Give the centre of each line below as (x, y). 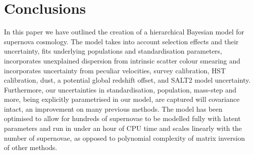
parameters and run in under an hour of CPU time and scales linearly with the (123, 128)
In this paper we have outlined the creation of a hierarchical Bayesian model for (124, 32)
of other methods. (31, 147)
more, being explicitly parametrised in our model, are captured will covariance (122, 99)
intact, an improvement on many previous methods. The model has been (113, 108)
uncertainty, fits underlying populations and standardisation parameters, (113, 51)
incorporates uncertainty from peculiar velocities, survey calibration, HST (115, 70)
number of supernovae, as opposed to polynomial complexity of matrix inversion (125, 138)
